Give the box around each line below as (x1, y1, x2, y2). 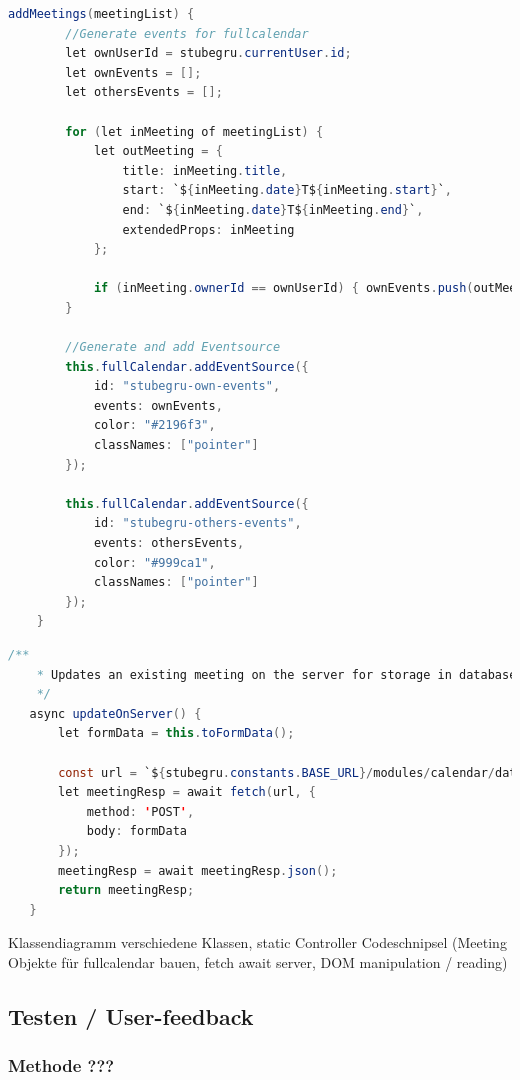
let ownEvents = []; (65, 65, 202, 80)
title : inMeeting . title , (122, 163, 288, 178)
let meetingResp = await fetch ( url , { (58, 785, 316, 800)
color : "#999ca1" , (93, 555, 216, 570)
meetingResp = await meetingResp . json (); (58, 863, 338, 878)
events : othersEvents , (93, 536, 245, 551)
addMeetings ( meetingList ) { (8, 7, 195, 21)
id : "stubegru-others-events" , (93, 516, 302, 531)
